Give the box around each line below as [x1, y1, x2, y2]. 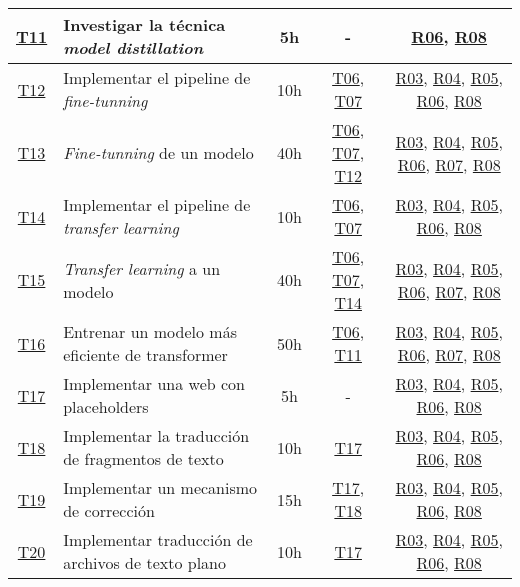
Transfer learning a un [63, 256, 221, 280]
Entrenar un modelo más [63, 320, 237, 343]
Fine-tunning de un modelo [63, 141, 254, 164]
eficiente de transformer [63, 343, 228, 366]
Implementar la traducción [63, 424, 250, 447]
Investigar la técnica [63, 13, 226, 36]
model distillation [63, 36, 204, 59]
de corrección [63, 499, 155, 522]
